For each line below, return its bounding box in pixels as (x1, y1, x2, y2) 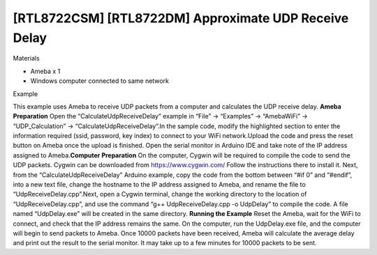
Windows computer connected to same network (30, 77, 169, 85)
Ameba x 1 (30, 67, 61, 75)
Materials (13, 54, 40, 63)
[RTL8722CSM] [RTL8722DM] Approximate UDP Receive (13, 10, 349, 26)
